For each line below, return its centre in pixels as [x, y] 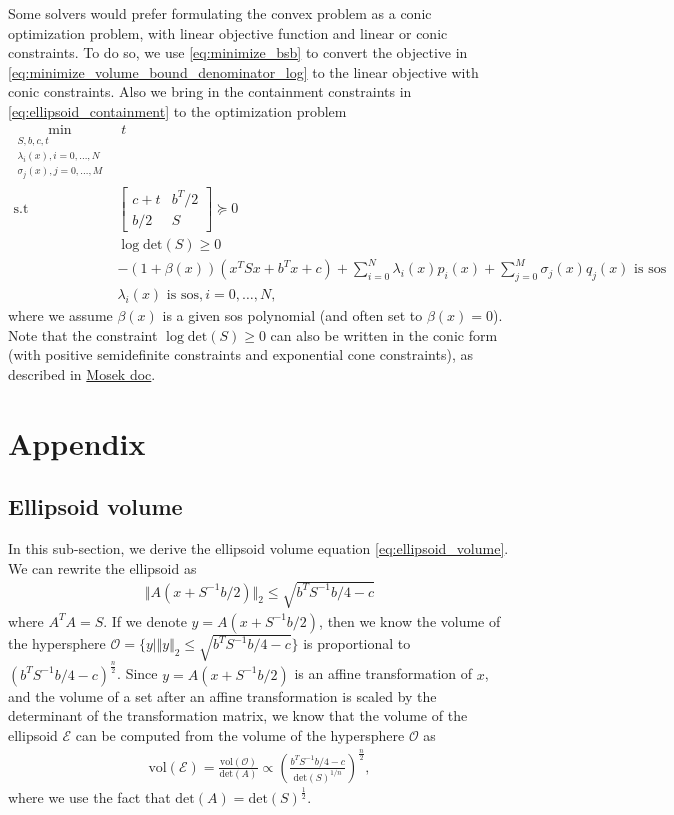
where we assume [60, 315]
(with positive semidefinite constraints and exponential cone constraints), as [240, 354]
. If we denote [145, 620]
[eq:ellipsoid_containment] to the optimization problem [177, 110]
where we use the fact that [89, 797]
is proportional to [357, 643]
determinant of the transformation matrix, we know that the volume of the [238, 715]
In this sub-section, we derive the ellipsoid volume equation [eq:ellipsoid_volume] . [258, 548]
